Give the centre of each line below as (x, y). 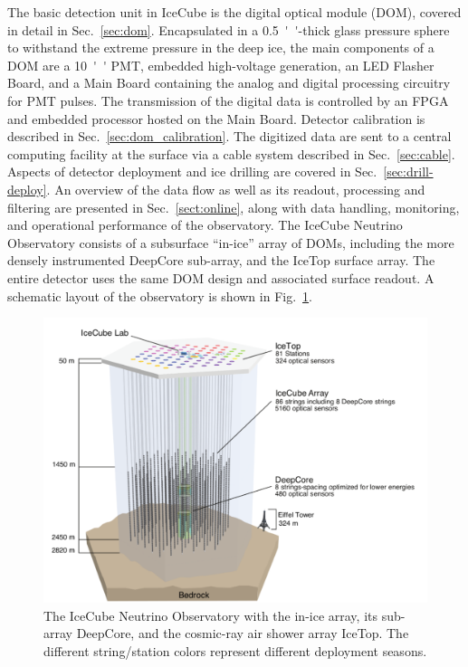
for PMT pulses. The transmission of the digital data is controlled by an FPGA (228, 100)
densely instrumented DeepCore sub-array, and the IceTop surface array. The (221, 260)
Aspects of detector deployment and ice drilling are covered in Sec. (192, 172)
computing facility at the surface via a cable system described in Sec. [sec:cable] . (231, 153)
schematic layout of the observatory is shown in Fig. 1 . (160, 295)
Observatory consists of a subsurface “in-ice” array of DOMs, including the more (231, 242)
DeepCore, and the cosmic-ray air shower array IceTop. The (243, 633)
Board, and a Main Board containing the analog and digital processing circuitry (229, 83)
